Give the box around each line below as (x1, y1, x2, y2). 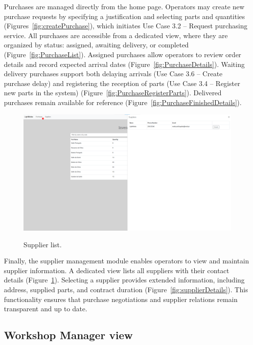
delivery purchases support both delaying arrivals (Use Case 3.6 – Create (4, 68, 223, 79)
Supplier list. (23, 239, 62, 249)
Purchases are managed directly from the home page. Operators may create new (4, 1, 245, 11)
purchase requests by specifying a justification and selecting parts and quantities (4, 11, 245, 21)
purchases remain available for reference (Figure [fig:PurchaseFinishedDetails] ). (4, 97, 242, 107)
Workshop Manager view (4, 327, 133, 343)
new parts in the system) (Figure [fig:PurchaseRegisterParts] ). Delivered (4, 87, 222, 98)
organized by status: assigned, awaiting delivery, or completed (4, 40, 189, 50)
